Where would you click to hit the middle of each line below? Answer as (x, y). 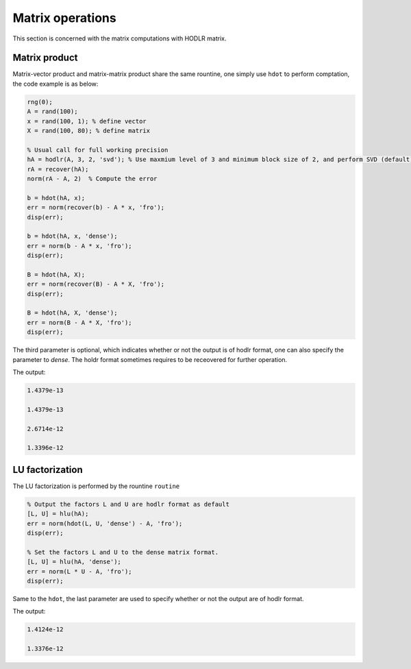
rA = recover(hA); (58, 169)
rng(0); (40, 102)
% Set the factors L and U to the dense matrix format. (123, 552)
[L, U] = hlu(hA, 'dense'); (74, 562)
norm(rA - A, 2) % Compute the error (92, 179)
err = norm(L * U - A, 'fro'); (80, 571)
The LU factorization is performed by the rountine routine (96, 486)
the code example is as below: (55, 84)
